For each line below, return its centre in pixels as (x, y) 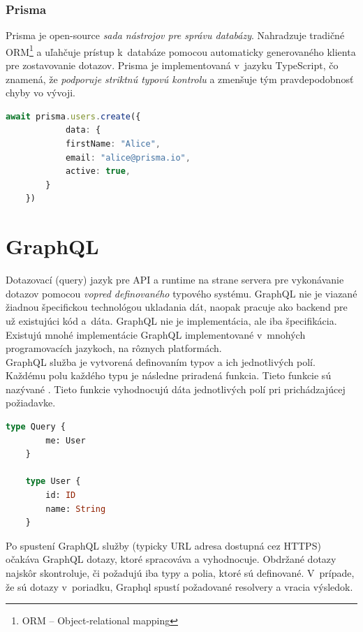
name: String (76, 509)
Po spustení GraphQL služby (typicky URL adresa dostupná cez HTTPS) (163, 545)
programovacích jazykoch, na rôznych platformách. (114, 348)
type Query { (36, 427)
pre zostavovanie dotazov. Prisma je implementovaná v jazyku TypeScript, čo (172, 65)
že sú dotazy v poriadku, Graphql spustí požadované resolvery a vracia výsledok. (179, 586)
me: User (66, 440)
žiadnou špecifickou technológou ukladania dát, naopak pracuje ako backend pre (177, 307)
